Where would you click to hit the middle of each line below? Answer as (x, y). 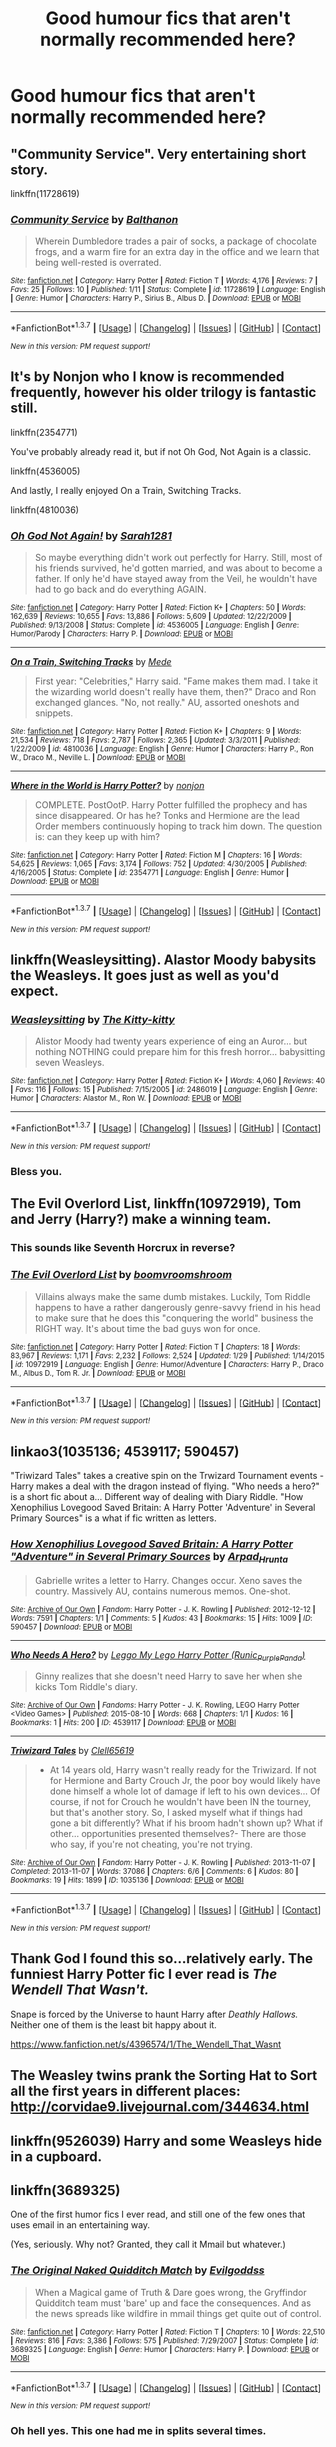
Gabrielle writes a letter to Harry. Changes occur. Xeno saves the (168, 1580)
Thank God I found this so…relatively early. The (161, 1958)
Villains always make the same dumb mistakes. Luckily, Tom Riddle (172, 1296)
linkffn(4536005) (45, 471)
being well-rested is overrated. (98, 263)
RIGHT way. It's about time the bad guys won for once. (147, 1328)
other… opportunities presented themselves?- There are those (178, 1834)
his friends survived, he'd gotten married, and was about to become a (178, 568)
